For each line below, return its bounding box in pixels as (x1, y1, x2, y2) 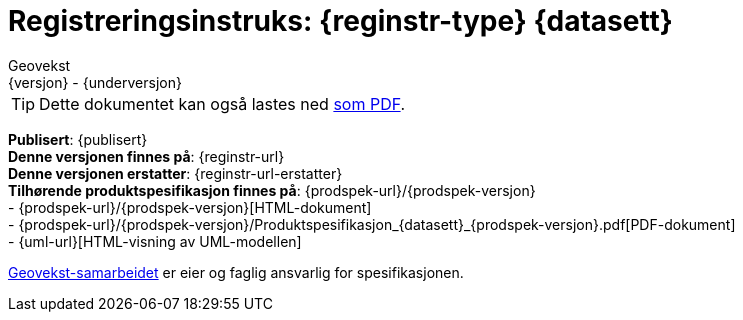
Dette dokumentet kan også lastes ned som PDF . (39, 93, 406, 114)
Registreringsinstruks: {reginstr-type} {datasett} (8, 4, 673, 38)
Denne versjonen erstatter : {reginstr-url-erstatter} (8, 164, 343, 182)
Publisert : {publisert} (8, 130, 148, 148)
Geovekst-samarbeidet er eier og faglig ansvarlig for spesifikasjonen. (8, 263, 464, 281)
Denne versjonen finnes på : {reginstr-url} (8, 147, 285, 165)
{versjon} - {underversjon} (8, 73, 182, 91)
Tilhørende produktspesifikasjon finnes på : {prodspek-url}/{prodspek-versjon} (8, 181, 536, 199)
